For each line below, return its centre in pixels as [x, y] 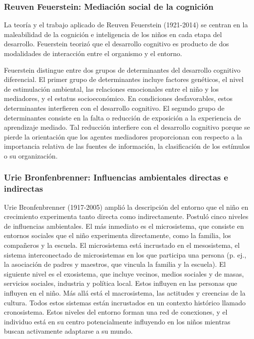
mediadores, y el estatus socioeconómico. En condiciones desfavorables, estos [118, 98]
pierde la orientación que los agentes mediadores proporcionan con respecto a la [123, 136]
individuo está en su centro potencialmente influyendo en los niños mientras [117, 321]
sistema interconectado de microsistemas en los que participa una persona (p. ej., [125, 254]
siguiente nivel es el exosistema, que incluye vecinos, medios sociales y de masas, [124, 273]
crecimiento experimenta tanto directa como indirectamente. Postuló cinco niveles [126, 216]
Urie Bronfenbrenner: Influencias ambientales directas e [116, 177]
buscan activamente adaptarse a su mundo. [68, 331]
